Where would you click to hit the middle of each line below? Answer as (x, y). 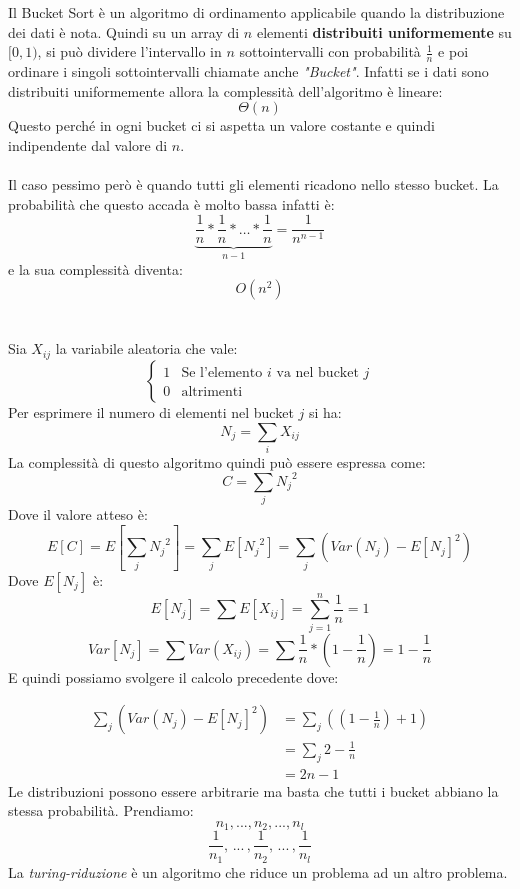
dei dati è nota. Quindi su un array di (124, 31)
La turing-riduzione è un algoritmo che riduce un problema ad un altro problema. (258, 871)
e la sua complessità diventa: (95, 268)
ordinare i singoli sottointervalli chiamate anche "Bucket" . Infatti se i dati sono (248, 71)
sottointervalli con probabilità (330, 51)
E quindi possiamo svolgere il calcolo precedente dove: (173, 676)
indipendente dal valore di (88, 144)
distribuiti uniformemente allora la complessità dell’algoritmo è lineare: (225, 90)
